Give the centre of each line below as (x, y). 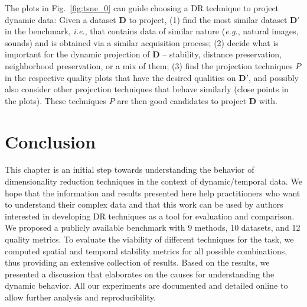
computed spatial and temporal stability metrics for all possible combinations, (146, 251)
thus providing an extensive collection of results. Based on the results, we (137, 262)
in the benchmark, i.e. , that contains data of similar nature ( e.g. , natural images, (152, 31)
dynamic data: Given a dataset (61, 19)
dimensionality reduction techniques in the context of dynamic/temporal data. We (153, 181)
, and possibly (274, 77)
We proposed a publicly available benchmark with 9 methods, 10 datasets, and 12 (153, 227)
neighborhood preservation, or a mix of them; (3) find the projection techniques (149, 65)
